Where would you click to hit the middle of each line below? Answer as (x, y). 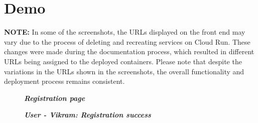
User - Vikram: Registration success (88, 115)
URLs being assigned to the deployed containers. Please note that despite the (123, 61)
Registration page (55, 98)
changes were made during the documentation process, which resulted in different (129, 51)
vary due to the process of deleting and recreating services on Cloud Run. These (127, 41)
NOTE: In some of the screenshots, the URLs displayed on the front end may (125, 32)
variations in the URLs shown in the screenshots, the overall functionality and (124, 71)
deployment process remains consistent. (64, 81)
